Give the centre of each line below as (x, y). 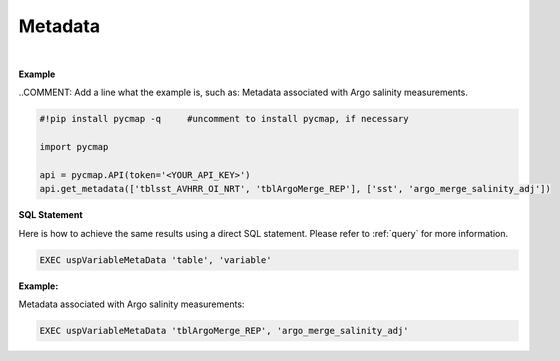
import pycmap (74, 147)
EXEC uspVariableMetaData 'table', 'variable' (155, 259)
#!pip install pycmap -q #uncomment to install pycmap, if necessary (224, 119)
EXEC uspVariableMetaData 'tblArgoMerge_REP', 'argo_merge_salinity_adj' (224, 330)
